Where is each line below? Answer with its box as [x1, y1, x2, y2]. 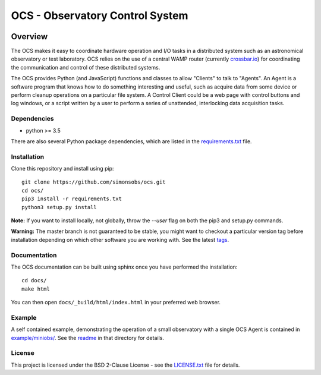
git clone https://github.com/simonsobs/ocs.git [21, 179, 166, 185]
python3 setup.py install [21, 204, 97, 210]
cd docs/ [21, 277, 47, 284]
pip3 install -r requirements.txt [21, 196, 122, 202]
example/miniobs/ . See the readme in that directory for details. [11, 334, 165, 341]
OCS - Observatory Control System [11, 9, 188, 22]
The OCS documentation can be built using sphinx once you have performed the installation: [11, 263, 238, 270]
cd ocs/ [21, 187, 44, 194]
